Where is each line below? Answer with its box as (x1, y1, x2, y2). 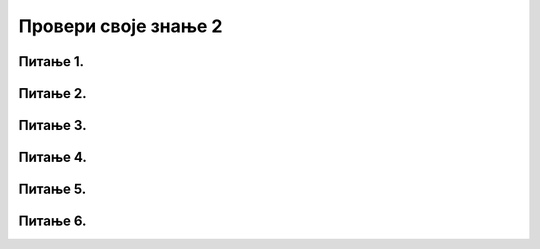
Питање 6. (18, 213, 87, 230)
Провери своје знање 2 (18, 15, 223, 37)
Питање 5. (18, 181, 87, 198)
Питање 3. (18, 117, 87, 134)
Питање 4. (18, 149, 87, 166)
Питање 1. (18, 53, 85, 70)
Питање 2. (18, 85, 87, 102)
